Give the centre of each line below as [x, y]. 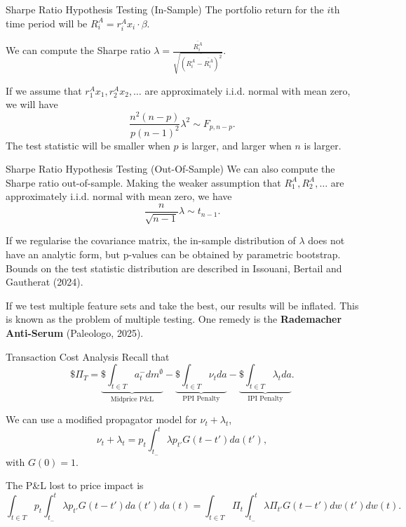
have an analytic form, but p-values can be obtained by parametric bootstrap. [173, 254]
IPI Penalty [265, 398]
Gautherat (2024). [45, 282]
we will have [32, 104]
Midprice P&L [132, 399]
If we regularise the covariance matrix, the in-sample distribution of [151, 240]
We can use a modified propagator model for [101, 419]
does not [326, 240]
